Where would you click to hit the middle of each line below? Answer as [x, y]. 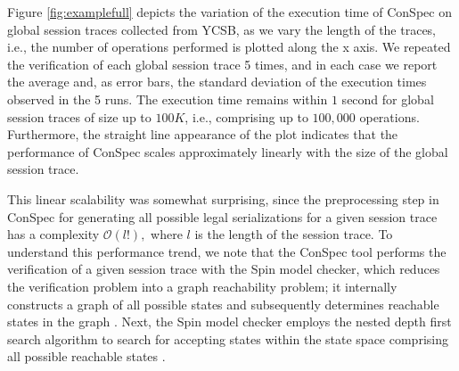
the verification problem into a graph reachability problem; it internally [202, 286]
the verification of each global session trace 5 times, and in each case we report [222, 64]
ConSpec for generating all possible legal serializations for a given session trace [222, 216]
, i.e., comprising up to [246, 116]
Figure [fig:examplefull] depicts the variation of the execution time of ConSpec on [229, 12]
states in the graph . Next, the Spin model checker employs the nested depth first [229, 322]
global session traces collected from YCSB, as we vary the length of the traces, [222, 29]
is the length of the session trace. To [294, 234]
